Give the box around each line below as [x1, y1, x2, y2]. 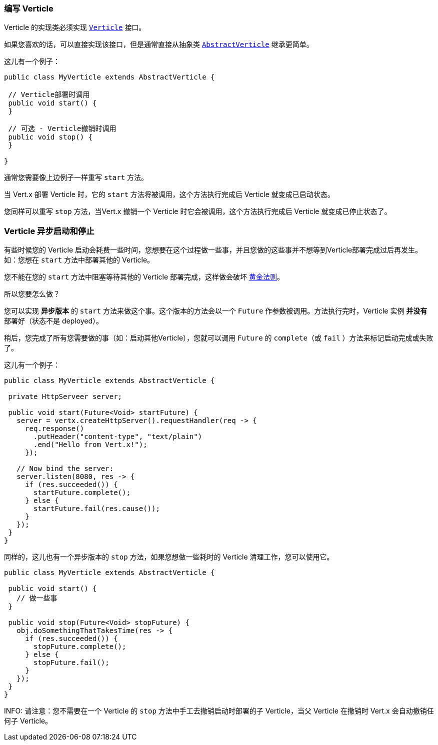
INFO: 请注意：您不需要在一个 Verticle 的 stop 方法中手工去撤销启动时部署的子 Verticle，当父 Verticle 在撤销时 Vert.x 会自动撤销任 [4, 706, 434, 715]
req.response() [25, 424, 84, 433]
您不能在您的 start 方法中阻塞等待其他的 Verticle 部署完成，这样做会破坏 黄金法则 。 [4, 272, 284, 281]
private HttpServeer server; [8, 392, 122, 401]
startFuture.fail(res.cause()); [33, 504, 160, 513]
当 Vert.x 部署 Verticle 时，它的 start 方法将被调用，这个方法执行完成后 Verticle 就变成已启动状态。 [4, 190, 334, 199]
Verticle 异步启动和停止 [4, 225, 94, 236]
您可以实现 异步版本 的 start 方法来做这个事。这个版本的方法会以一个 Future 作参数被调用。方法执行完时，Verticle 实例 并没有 [4, 306, 427, 315]
